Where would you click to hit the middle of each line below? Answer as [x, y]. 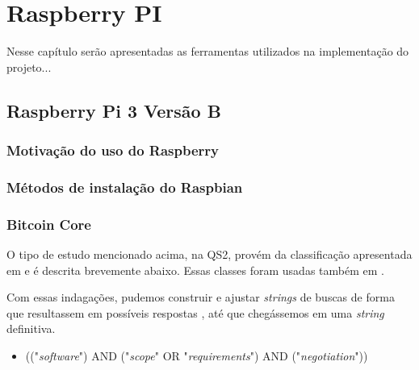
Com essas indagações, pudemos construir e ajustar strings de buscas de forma [201, 297]
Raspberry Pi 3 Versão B [114, 110]
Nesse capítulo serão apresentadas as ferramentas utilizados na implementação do [208, 51]
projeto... [29, 67]
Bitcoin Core [49, 224]
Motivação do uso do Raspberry [113, 150]
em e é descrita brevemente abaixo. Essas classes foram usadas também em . [195, 270]
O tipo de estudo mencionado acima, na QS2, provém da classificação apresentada [209, 254]
